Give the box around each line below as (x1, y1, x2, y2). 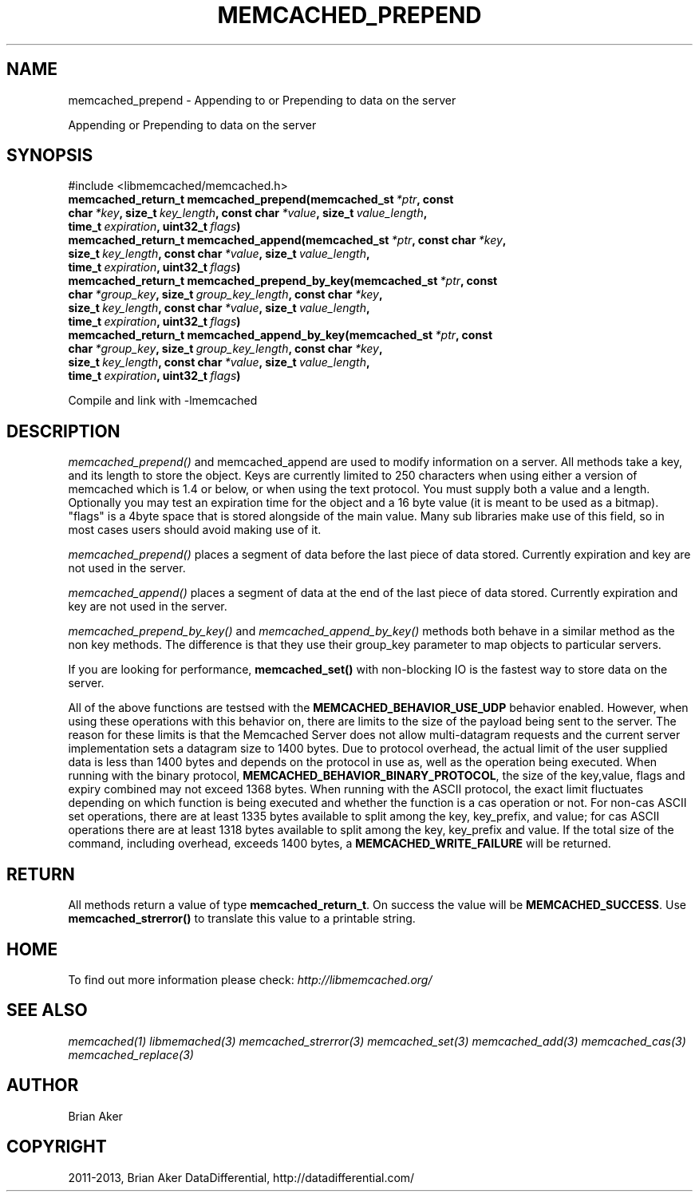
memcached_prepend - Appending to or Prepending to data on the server (68, 93, 456, 107)
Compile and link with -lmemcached (68, 393, 258, 408)
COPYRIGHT (6, 1137, 107, 1157)
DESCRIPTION (6, 421, 120, 441)
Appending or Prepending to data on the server (68, 117, 317, 132)
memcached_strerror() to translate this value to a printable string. (68, 911, 416, 926)
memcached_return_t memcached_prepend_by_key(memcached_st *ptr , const (68, 274, 498, 288)
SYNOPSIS (6, 145, 93, 166)
